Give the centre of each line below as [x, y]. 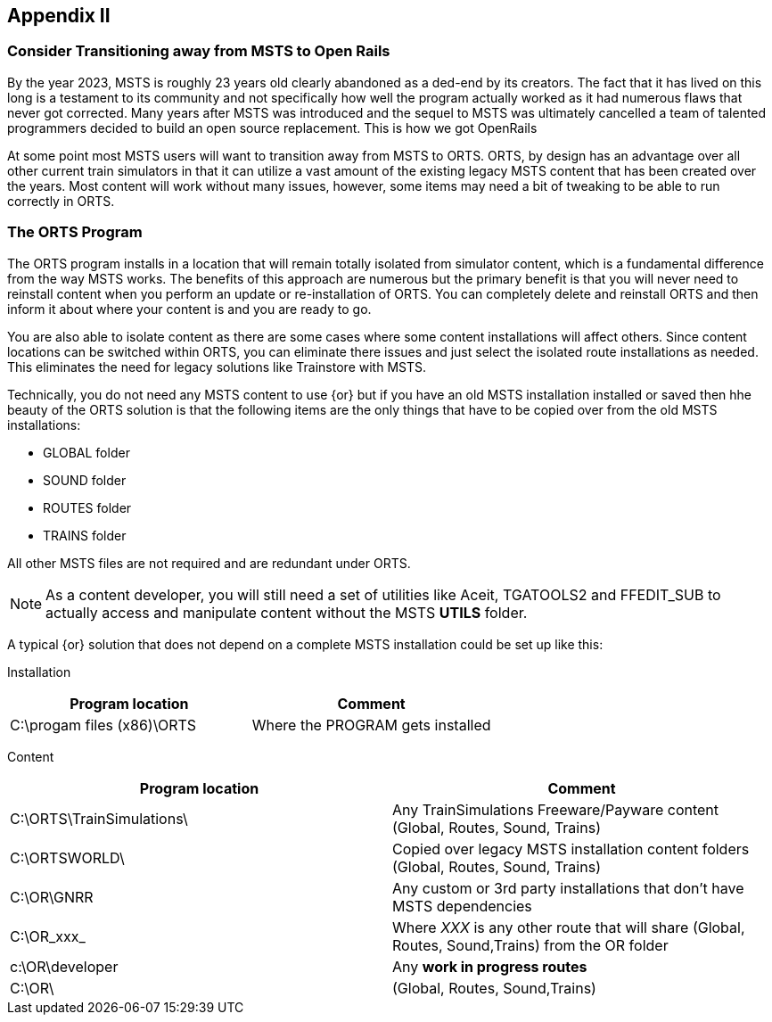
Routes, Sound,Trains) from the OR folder [530, 945]
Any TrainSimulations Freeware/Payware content [556, 809]
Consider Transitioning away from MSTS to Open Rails [199, 51]
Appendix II [59, 16]
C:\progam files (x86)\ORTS [103, 725]
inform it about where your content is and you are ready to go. [189, 309]
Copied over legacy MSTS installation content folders [571, 849]
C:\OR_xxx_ [48, 936]
